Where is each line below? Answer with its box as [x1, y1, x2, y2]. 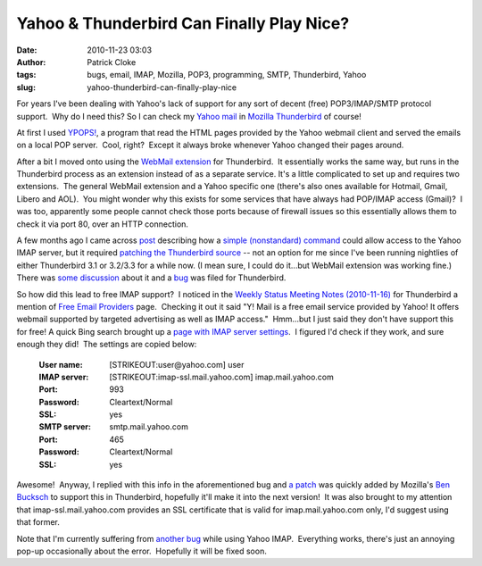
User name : [38, 359, 84, 370]
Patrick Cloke [87, 56, 137, 67]
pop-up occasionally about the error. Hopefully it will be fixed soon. [16, 545, 267, 556]
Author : [16, 56, 46, 67]
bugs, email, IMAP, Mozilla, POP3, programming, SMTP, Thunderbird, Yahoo [87, 70, 367, 80]
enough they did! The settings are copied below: [16, 339, 197, 350]
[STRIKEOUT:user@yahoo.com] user [109, 359, 245, 370]
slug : [16, 81, 36, 93]
